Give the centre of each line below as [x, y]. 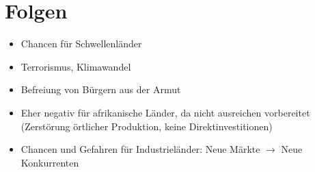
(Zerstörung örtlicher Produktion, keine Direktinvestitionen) [147, 126]
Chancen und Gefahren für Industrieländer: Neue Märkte [140, 149]
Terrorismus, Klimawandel [76, 66]
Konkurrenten [50, 162]
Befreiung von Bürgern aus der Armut [101, 89]
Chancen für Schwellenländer [81, 44]
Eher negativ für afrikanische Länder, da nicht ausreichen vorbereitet [165, 112]
